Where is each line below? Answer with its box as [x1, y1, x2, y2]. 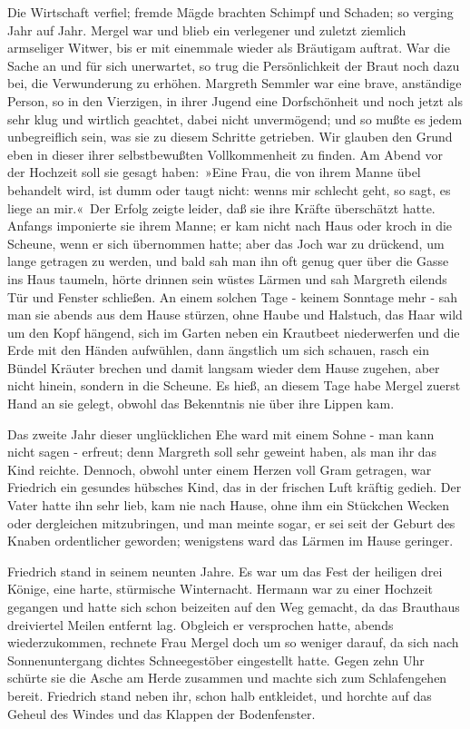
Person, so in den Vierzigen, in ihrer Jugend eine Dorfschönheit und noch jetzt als [7, 91, 463, 110]
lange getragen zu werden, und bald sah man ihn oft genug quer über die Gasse [7, 251, 449, 271]
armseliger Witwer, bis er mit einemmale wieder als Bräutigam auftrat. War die [7, 38, 450, 57]
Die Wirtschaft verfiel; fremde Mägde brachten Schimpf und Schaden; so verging [7, 3, 454, 21]
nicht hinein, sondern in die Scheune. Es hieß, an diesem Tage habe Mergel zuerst [7, 376, 461, 395]
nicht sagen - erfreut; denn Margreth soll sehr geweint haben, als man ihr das [7, 442, 437, 461]
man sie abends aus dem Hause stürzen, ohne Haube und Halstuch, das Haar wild [7, 305, 463, 324]
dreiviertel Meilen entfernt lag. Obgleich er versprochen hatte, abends [7, 615, 394, 634]
